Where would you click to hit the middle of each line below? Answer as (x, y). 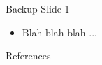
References (28, 56)
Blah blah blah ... (59, 32)
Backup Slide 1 (38, 8)
